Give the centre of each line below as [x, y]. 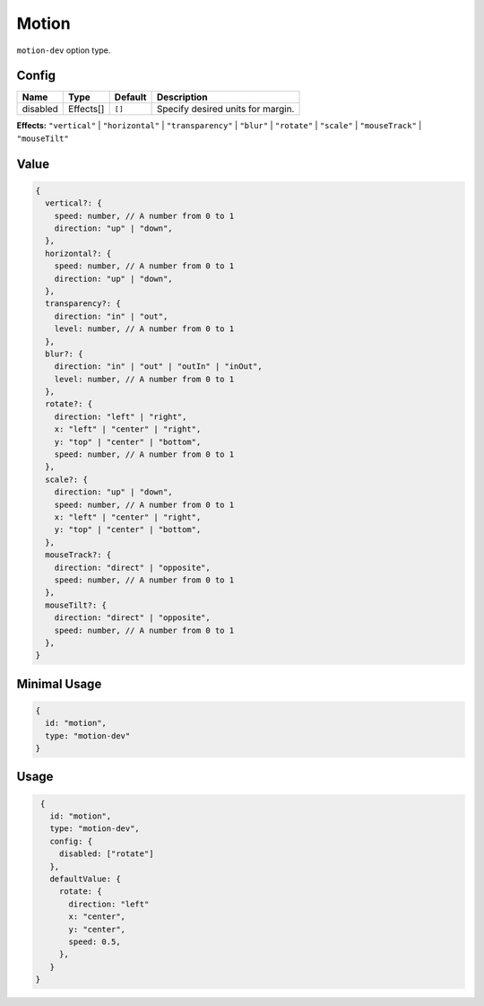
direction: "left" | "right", [121, 416]
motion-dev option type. [64, 50]
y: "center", [97, 929]
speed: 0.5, [95, 941]
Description [182, 97]
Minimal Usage [59, 683]
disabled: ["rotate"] [106, 854]
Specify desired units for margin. [225, 109]
